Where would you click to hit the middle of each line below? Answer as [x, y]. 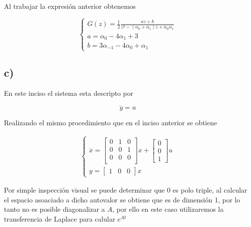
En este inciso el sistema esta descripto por [69, 93]
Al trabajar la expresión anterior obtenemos [70, 6]
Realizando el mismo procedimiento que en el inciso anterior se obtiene [111, 122]
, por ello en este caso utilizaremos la [168, 209]
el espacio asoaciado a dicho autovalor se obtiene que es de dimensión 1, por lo [122, 199]
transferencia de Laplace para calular [60, 218]
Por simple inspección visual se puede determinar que [84, 190]
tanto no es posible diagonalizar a [55, 209]
